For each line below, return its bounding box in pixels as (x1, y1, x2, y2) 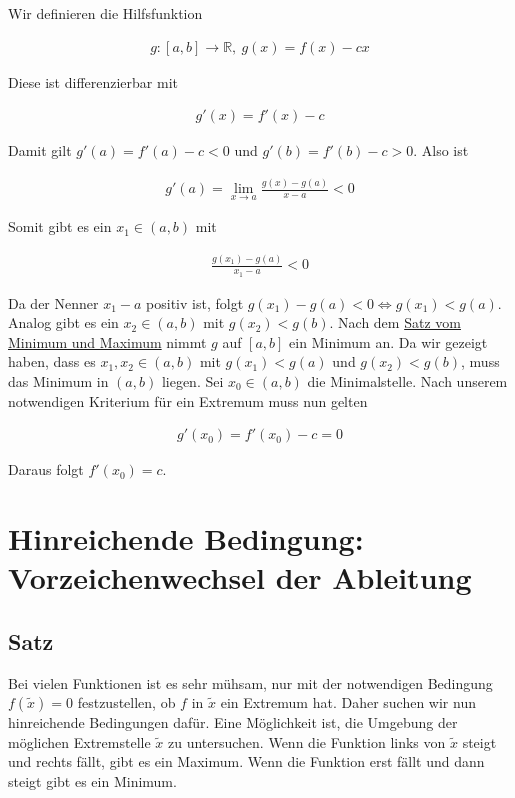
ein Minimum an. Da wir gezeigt (289, 331, 488, 352)
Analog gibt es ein (8, 312, 119, 333)
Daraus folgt (8, 459, 84, 480)
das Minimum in (8, 370, 109, 391)
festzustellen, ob (77, 692, 176, 713)
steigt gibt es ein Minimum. (8, 770, 177, 791)
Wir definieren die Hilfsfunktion (8, 3, 203, 23)
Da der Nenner (8, 292, 99, 313)
